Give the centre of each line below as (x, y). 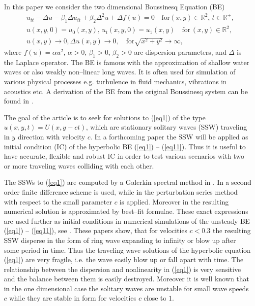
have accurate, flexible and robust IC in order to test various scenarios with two (124, 156)
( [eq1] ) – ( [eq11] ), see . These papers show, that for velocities (96, 230)
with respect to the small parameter (58, 201)
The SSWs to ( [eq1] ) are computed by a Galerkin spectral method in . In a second (128, 182)
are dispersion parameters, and (180, 52)
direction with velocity (51, 136)
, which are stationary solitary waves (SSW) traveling (166, 127)
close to (155, 298)
